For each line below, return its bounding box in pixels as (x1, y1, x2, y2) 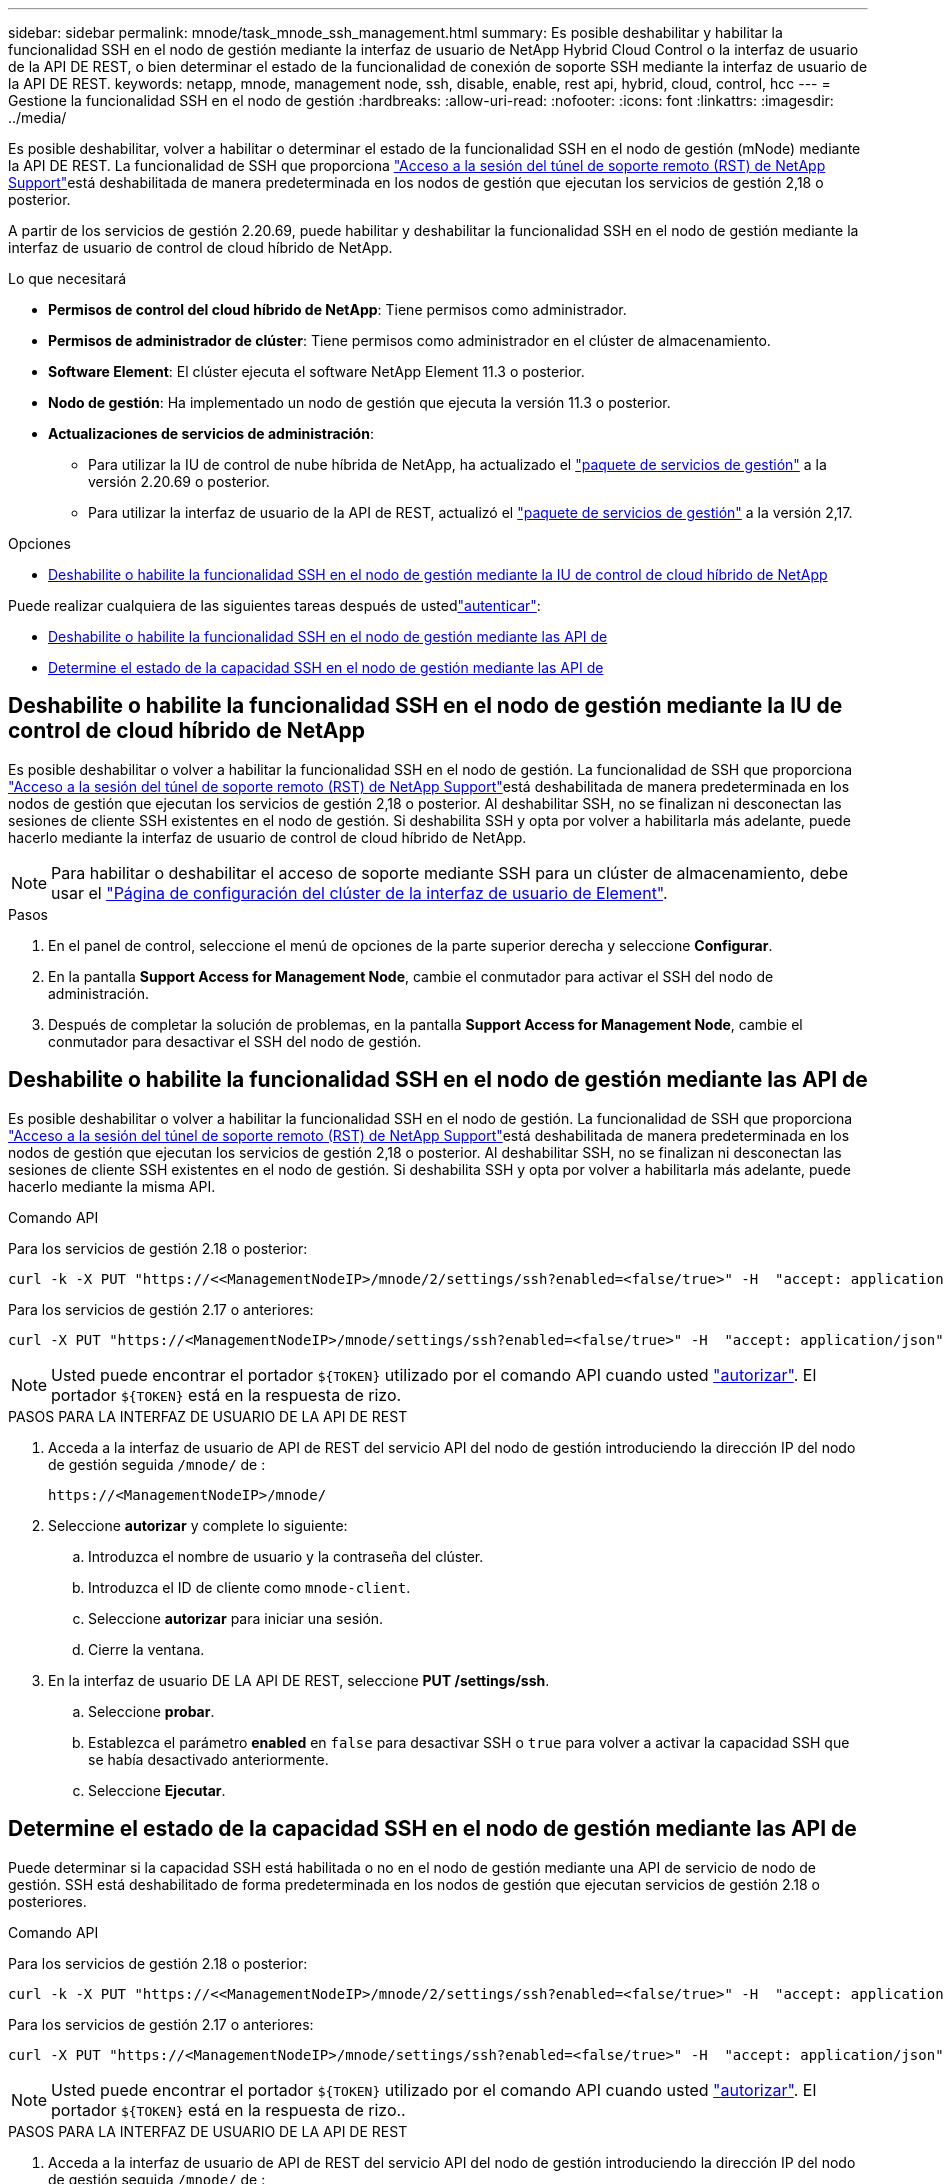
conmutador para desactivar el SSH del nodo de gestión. (48, 1032, 422, 1050)
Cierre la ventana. (88, 1640, 205, 1658)
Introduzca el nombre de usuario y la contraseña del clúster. (88, 1547, 484, 1565)
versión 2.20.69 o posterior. (88, 473, 270, 490)
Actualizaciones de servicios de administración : (48, 425, 374, 442)
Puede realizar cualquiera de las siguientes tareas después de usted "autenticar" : (8, 597, 541, 614)
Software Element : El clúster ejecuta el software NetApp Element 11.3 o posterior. (48, 363, 585, 380)
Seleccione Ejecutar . (88, 1781, 226, 1799)
